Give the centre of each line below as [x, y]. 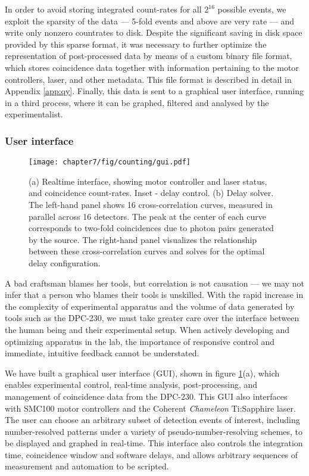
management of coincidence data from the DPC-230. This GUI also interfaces [146, 396]
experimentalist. [34, 114]
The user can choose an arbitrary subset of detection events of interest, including [152, 420]
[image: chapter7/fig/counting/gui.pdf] [110, 162]
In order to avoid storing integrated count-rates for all [103, 9]
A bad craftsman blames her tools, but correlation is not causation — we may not [154, 283]
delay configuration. [65, 262]
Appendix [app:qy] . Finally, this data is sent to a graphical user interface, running [154, 91]
